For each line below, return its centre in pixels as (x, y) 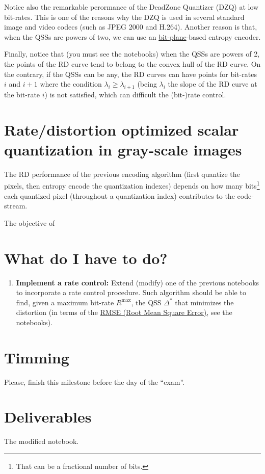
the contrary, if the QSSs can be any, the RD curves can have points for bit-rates (130, 74)
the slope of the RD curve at (213, 84)
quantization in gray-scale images (123, 149)
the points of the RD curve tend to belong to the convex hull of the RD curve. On (132, 63)
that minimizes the (204, 302)
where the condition (71, 84)
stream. (16, 206)
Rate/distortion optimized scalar (122, 129)
